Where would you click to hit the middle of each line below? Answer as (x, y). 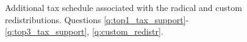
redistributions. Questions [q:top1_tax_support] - (97, 19)
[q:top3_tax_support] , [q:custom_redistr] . (84, 31)
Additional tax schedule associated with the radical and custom (123, 7)
